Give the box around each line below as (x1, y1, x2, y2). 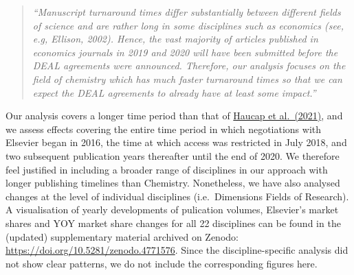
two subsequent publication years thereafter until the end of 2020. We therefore (5, 148, 340, 163)
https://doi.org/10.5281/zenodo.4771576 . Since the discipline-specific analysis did (5, 243, 349, 257)
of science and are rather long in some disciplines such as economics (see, (32, 18, 344, 32)
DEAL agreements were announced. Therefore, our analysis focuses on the (32, 58, 346, 73)
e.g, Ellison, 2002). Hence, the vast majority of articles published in (32, 32, 318, 46)
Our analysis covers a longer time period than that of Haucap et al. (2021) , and (5, 108, 343, 123)
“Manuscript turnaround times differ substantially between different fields (32, 5, 341, 19)
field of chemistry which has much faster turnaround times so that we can (32, 71, 342, 86)
